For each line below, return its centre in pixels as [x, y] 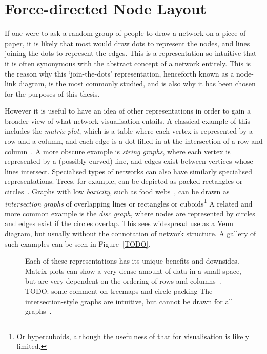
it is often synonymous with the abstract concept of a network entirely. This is [128, 63]
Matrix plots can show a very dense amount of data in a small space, [133, 271]
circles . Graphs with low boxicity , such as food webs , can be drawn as [117, 191]
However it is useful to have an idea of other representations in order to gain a [128, 111]
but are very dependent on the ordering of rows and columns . [123, 281]
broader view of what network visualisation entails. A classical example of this [127, 120]
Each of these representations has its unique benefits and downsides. [132, 261]
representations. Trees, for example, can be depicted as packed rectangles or [124, 181]
